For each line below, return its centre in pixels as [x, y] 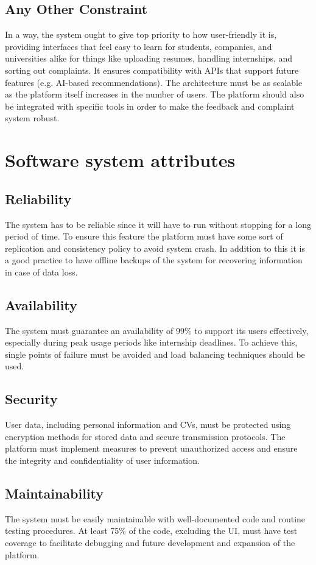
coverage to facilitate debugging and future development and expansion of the [150, 543]
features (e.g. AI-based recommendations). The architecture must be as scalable [154, 82]
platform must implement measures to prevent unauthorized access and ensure [151, 448]
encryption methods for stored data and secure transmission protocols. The [145, 436]
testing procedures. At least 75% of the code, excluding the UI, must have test [151, 531]
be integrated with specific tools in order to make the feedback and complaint [150, 106]
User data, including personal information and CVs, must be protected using [148, 425]
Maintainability [54, 493]
